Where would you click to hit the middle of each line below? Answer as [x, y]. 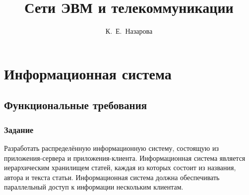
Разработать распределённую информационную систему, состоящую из [111, 148]
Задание [19, 129]
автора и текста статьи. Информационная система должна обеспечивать [112, 177]
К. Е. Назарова [129, 31]
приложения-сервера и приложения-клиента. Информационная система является [125, 158]
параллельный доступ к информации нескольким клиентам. [94, 187]
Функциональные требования [76, 105]
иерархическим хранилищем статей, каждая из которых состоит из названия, [120, 167]
